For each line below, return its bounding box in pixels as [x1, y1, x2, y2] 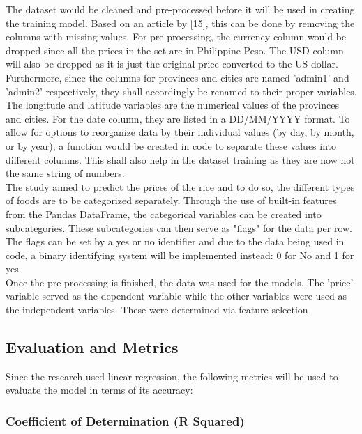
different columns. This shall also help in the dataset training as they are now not [6, 152, 355, 166]
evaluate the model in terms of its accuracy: [6, 382, 193, 397]
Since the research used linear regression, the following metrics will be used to [6, 369, 338, 383]
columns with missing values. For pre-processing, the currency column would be [6, 29, 347, 44]
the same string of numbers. [6, 166, 125, 180]
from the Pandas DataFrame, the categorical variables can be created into [6, 206, 322, 221]
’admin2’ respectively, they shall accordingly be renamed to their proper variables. [6, 84, 357, 98]
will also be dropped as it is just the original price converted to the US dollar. [6, 56, 338, 71]
